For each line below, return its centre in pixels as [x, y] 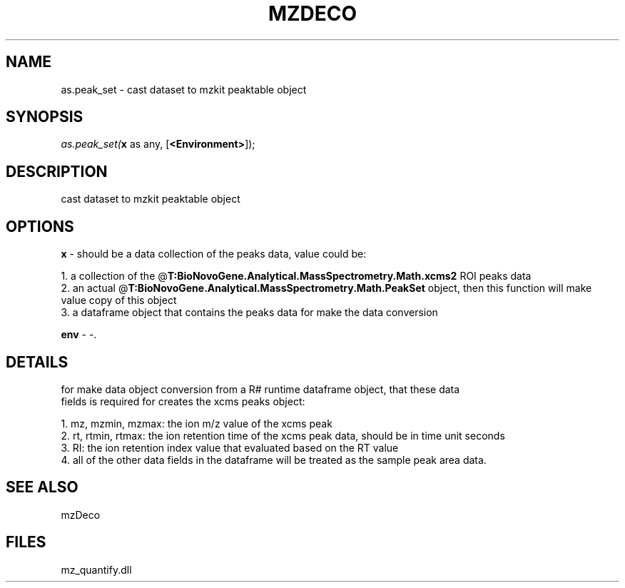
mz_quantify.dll [96, 569]
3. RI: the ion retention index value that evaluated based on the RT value [230, 447]
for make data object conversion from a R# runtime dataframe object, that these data [260, 389]
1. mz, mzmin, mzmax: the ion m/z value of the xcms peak [197, 423]
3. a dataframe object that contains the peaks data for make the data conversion [249, 313]
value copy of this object [119, 300]
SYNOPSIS [45, 117]
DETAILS [37, 362]
